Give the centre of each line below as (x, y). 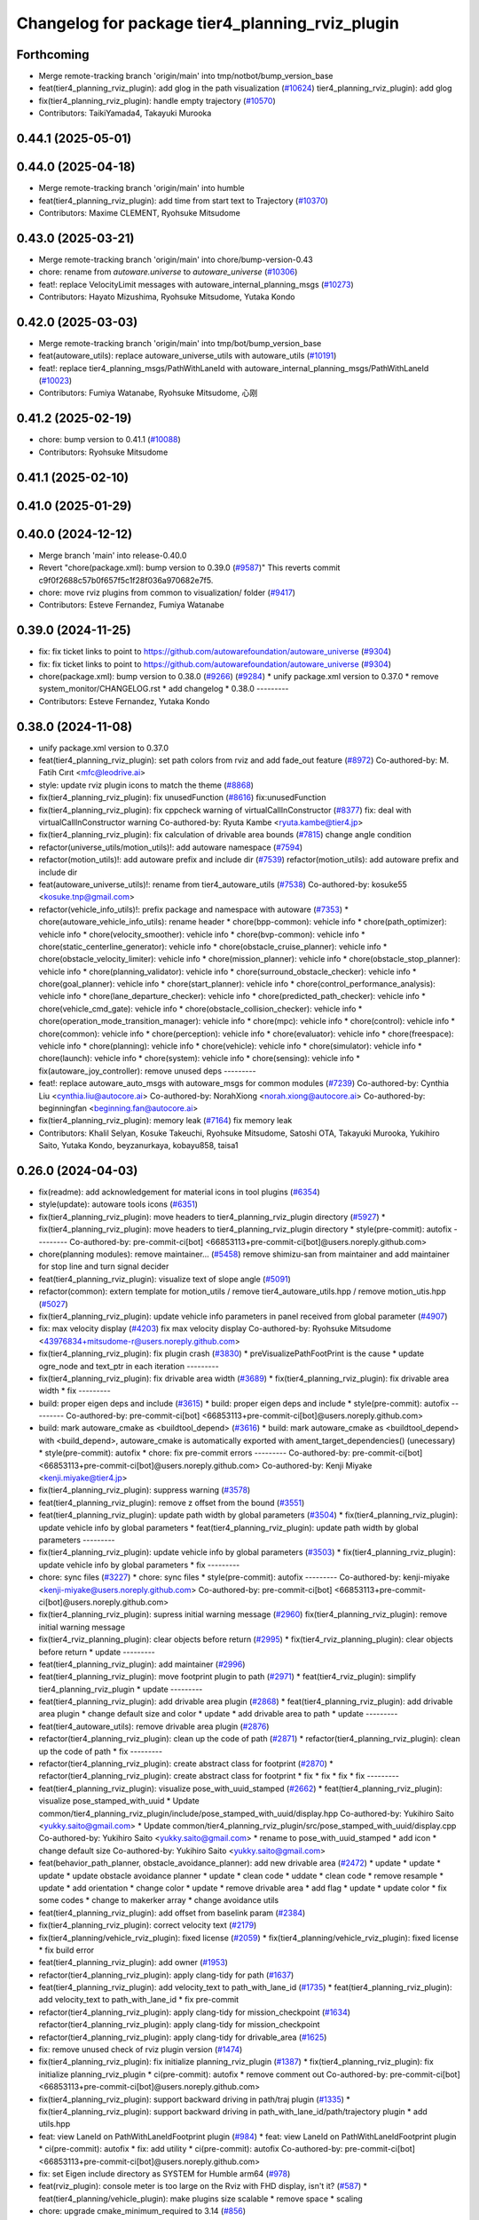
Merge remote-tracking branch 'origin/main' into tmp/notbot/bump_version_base (186, 76)
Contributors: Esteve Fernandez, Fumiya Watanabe (132, 605)
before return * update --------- (97, 1652)
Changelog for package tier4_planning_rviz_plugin (208, 23)
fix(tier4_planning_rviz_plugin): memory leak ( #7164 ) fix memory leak (165, 1121)
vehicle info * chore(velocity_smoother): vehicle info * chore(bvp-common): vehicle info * (202, 934)
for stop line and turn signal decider (104, 1266)
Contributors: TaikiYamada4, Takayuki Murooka (125, 113)
